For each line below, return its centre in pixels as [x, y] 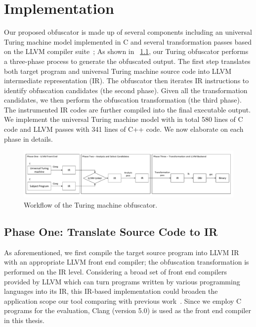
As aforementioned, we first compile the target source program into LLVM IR [122, 252]
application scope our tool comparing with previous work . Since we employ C [123, 300]
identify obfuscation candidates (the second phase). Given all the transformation [126, 90]
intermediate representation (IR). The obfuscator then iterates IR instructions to [127, 81]
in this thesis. [24, 320]
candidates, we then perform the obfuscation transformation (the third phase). [123, 100]
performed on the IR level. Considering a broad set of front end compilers [115, 272]
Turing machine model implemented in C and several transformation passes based [128, 41]
